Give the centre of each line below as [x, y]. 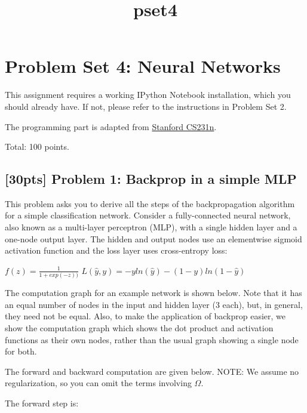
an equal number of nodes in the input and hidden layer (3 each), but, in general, [154, 304]
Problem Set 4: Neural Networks [143, 66]
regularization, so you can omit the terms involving [98, 383]
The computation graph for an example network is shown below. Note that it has [153, 293]
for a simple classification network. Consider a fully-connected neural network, [148, 215]
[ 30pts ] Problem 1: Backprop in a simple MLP [151, 179]
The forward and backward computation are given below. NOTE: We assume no [152, 371]
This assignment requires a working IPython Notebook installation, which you [148, 95]
